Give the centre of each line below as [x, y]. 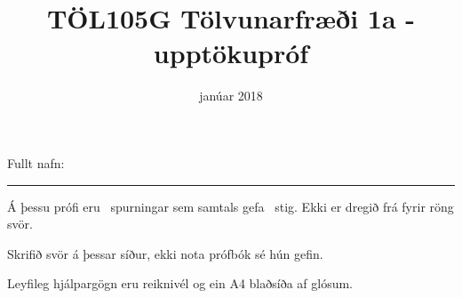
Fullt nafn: [36, 162]
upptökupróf [231, 53]
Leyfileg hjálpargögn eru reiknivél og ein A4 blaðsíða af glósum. [180, 283]
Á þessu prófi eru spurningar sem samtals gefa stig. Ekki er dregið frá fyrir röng [231, 206]
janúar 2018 [231, 96]
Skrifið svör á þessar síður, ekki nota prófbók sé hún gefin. [165, 253]
